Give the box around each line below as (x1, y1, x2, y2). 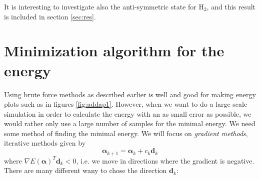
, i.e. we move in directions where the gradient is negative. (76, 155, 254, 166)
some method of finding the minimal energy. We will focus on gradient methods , (4, 128, 248, 138)
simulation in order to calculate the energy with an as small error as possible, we (4, 108, 251, 119)
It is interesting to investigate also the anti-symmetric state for (4, 1, 196, 11)
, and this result (206, 1, 256, 11)
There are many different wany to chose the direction (4, 165, 167, 176)
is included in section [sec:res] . (4, 11, 96, 21)
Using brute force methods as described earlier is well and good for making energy (4, 89, 256, 99)
